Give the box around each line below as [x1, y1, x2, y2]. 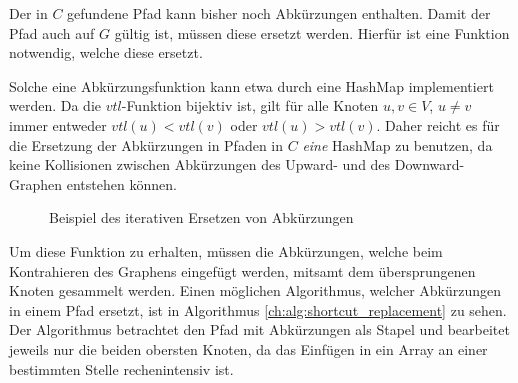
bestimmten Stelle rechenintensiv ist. [9, 358, 234, 379]
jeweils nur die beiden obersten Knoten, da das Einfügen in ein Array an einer [9, 338, 488, 359]
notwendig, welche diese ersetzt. [9, 42, 203, 63]
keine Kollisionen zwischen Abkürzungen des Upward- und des [9, 154, 391, 175]
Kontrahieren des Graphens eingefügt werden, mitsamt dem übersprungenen [9, 260, 476, 281]
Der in [9, 3, 48, 23]
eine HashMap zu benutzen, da [302, 134, 493, 155]
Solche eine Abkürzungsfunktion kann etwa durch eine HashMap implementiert [9, 75, 494, 96]
